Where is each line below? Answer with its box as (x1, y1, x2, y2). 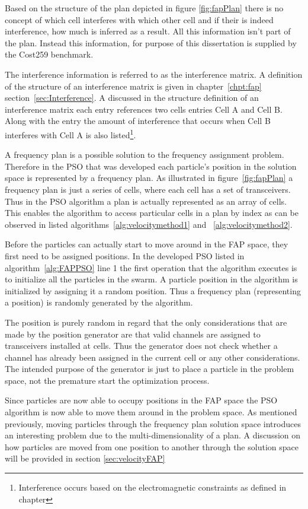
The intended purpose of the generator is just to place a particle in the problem (5, 362, 294, 375)
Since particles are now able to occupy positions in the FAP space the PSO (5, 394, 278, 406)
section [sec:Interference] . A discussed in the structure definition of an (5, 91, 259, 104)
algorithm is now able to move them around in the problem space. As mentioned (5, 406, 297, 418)
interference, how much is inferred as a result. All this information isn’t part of (5, 25, 291, 37)
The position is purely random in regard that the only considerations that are (5, 316, 287, 328)
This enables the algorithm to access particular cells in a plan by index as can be (5, 206, 299, 219)
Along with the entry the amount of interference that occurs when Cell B (5, 114, 271, 127)
